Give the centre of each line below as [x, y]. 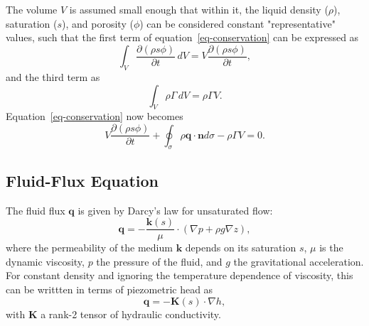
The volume [32, 9]
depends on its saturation [241, 248]
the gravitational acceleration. [299, 261]
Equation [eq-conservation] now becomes [95, 116]
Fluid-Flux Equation [82, 180]
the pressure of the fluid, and [159, 261]
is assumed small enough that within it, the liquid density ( [199, 9]
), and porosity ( [98, 23]
